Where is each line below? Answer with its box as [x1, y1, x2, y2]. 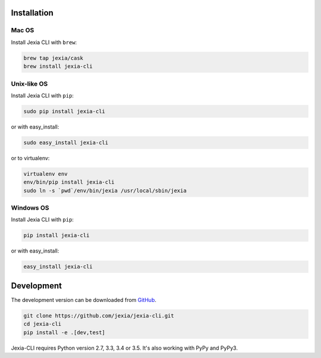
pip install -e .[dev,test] [23, 329, 105, 336]
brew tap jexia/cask [23, 54, 83, 61]
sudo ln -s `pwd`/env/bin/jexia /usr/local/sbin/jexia [23, 187, 187, 194]
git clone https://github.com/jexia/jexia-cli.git [23, 312, 175, 319]
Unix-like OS [11, 79, 48, 88]
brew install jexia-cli [23, 63, 93, 70]
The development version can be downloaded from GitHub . [11, 296, 157, 303]
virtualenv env [23, 170, 68, 177]
